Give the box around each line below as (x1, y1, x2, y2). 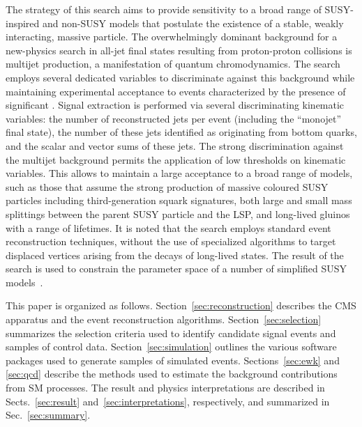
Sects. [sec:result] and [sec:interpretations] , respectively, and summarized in (6, 394, 330, 408)
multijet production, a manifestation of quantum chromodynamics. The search (6, 56, 340, 71)
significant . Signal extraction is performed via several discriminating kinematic (6, 98, 345, 112)
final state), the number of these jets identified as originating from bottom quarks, (6, 125, 357, 139)
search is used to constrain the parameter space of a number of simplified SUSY (6, 261, 347, 276)
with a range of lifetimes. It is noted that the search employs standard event (6, 220, 331, 235)
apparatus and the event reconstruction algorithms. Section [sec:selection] (6, 312, 322, 327)
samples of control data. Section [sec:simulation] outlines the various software (6, 339, 337, 354)
